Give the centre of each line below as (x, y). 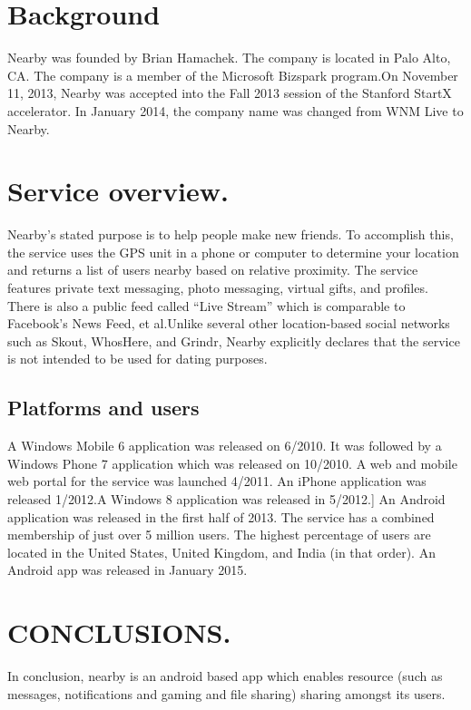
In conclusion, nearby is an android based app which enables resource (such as (225, 676)
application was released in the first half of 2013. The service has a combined (221, 516)
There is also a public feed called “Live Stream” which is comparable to (206, 305)
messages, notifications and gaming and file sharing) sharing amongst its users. (226, 693)
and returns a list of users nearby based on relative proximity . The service (213, 270)
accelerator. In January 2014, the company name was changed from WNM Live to (235, 110)
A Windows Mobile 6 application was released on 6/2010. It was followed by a (225, 446)
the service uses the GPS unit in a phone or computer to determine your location (233, 252)
